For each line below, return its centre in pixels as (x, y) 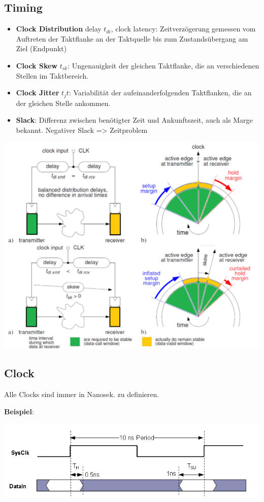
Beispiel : (19, 411)
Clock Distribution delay (59, 29)
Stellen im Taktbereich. (52, 75)
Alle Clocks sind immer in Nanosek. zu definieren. (82, 394)
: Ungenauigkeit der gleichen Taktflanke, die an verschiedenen (163, 65)
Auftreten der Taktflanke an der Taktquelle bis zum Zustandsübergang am (132, 38)
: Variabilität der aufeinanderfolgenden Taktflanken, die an (160, 93)
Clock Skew (37, 65)
